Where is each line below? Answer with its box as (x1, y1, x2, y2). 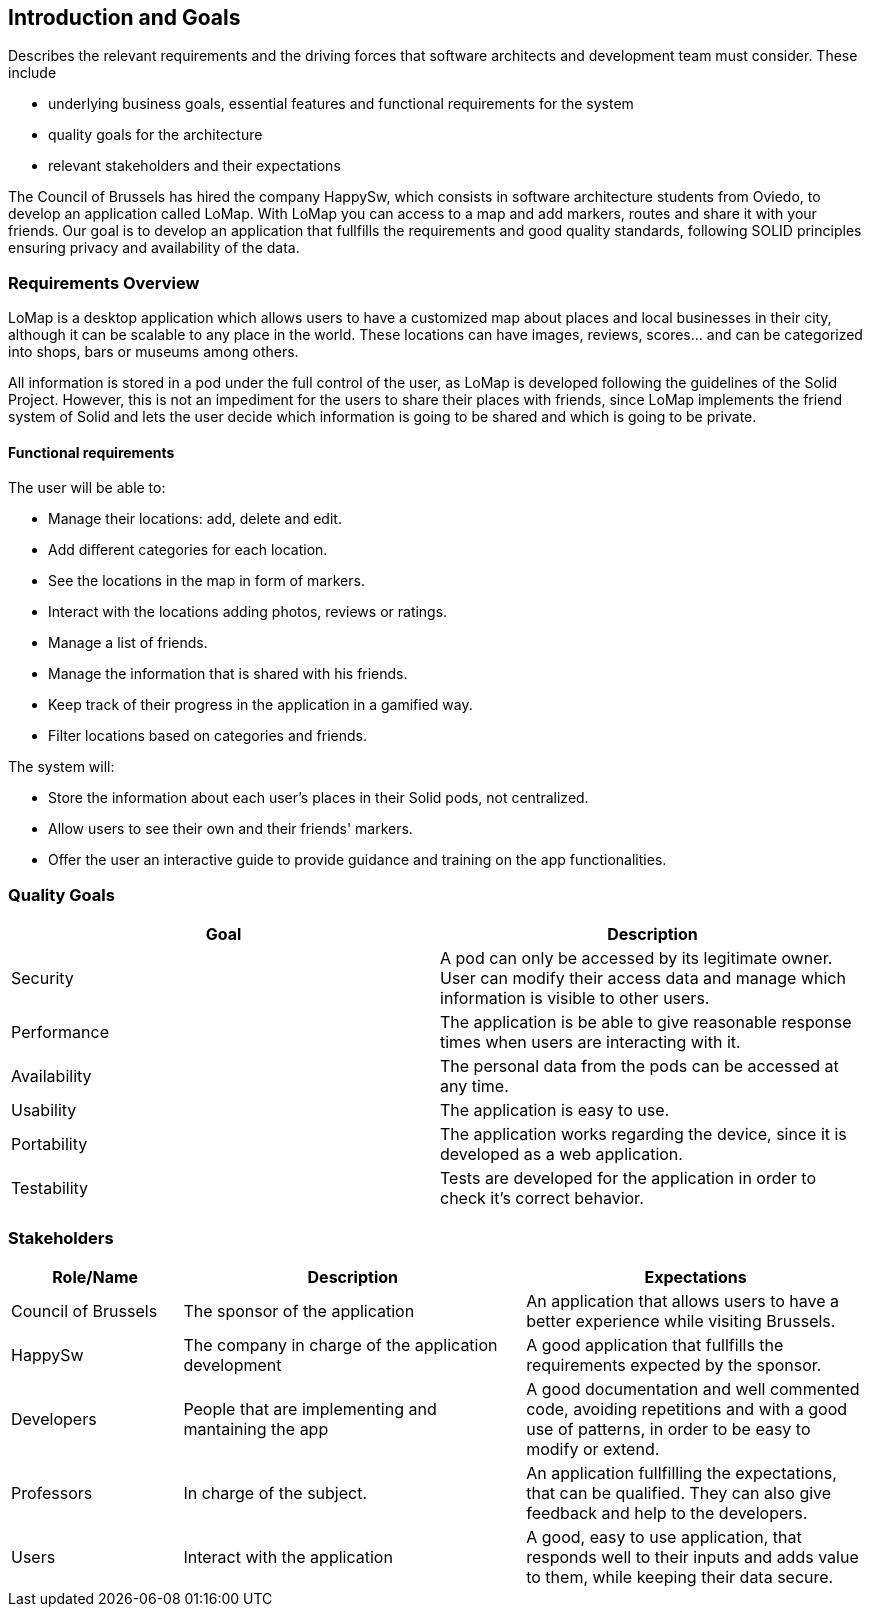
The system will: (8, 758, 115, 776)
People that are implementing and (183, 1398, 437, 1419)
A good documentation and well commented (526, 1378, 860, 1399)
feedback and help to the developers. (526, 1502, 808, 1523)
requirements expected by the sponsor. (526, 1354, 822, 1375)
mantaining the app (183, 1418, 329, 1439)
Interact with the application (183, 1546, 393, 1567)
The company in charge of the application (183, 1334, 498, 1355)
